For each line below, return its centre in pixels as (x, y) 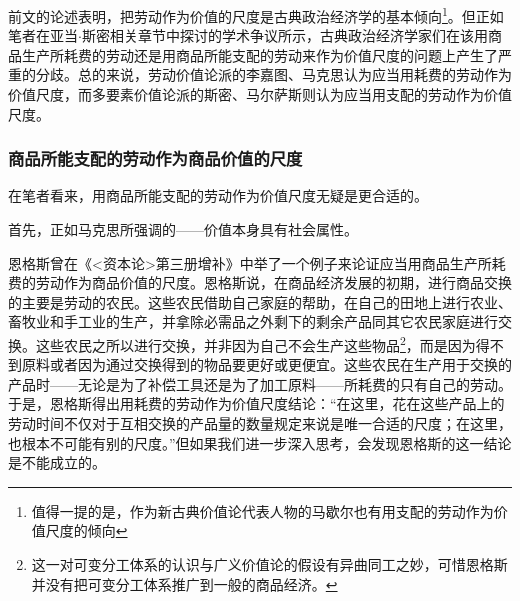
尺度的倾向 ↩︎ (86, 530)
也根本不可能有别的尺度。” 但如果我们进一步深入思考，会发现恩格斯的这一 (246, 442)
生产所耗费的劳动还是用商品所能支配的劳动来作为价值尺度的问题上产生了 (259, 54)
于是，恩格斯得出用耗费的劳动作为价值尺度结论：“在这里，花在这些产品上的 (256, 403)
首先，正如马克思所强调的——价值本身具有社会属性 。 (183, 229)
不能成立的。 (63, 462)
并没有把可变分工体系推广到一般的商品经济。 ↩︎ (184, 583)
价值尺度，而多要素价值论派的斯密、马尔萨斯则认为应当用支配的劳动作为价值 (260, 94)
